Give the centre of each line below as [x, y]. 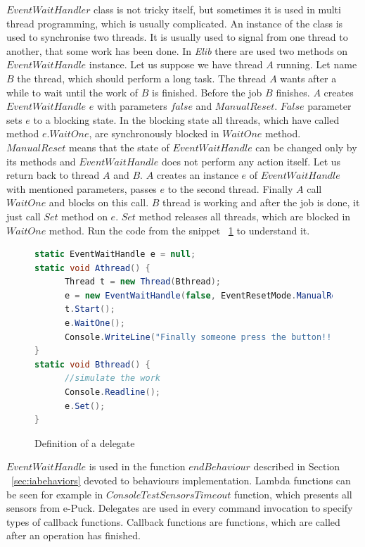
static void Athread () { [92, 268]
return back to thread [53, 175]
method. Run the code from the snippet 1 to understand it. [179, 230]
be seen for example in [55, 494]
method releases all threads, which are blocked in [245, 216]
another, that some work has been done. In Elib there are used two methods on [177, 50]
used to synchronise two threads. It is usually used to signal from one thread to [177, 37]
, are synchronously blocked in [154, 133]
